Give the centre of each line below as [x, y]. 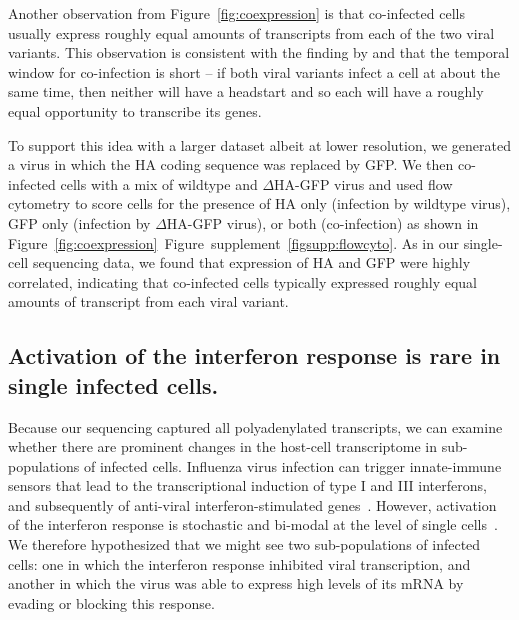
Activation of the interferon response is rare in [254, 355]
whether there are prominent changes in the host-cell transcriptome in [223, 446]
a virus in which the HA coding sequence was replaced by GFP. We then [231, 164]
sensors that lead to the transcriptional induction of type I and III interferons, [247, 485]
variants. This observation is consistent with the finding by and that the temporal [259, 52]
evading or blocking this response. [111, 602]
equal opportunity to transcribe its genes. [135, 110]
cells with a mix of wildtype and [159, 183]
